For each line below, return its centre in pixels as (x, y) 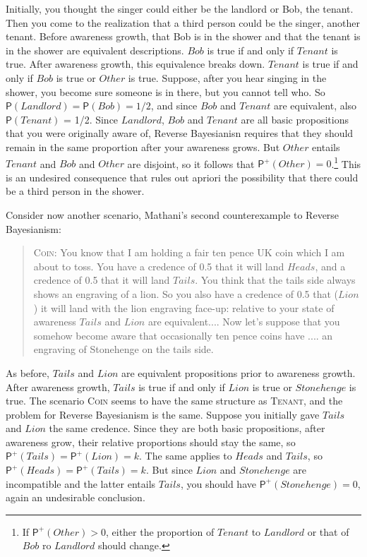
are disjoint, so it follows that (191, 163)
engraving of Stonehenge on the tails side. (124, 349)
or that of (328, 531)
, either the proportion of (160, 531)
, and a (330, 266)
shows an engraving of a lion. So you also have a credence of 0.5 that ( (186, 293)
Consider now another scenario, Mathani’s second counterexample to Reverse (173, 214)
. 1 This (346, 162)
